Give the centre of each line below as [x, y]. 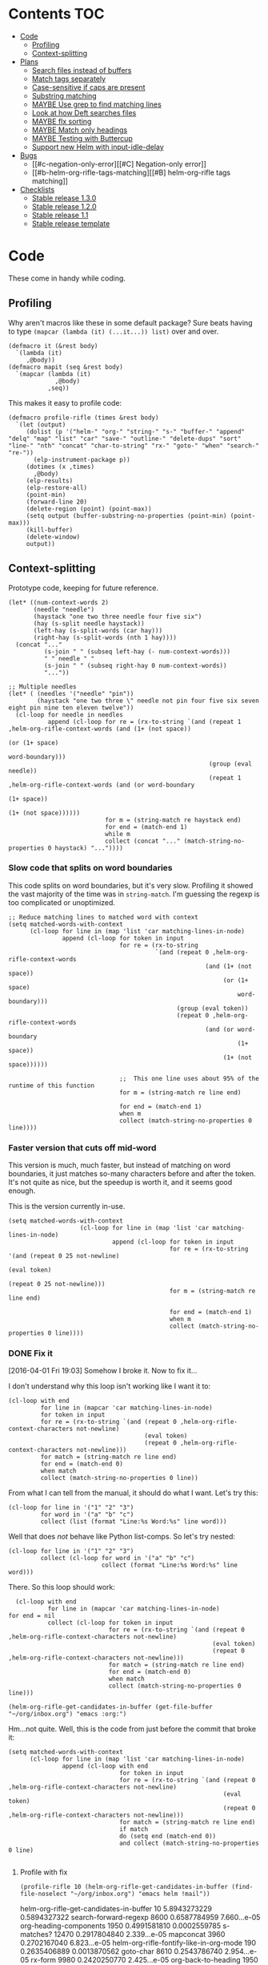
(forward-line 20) [57, 502]
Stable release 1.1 [60, 215]
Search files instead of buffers [82, 70]
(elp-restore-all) [57, 487]
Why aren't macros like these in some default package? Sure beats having [130, 322]
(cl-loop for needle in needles [70, 714]
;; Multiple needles [43, 686]
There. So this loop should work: [62, 1587]
